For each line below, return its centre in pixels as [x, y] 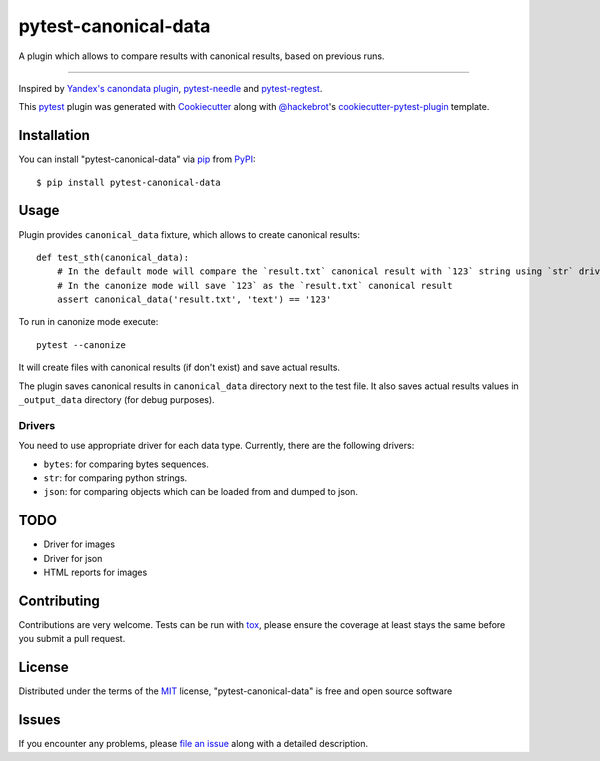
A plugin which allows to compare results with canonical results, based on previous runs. [201, 56]
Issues [39, 720]
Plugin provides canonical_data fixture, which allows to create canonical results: [189, 234]
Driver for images [79, 544]
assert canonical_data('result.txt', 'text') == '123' [194, 299]
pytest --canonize [81, 344]
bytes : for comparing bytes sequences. [126, 464]
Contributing [59, 600]
